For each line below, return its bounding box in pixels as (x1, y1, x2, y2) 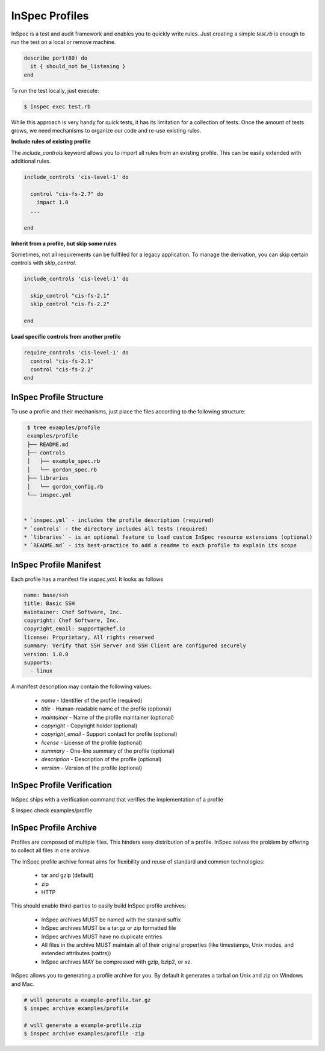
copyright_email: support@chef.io (23, 626, 126, 632)
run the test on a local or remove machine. (11, 38, 116, 45)
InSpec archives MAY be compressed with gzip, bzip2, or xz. (41, 958, 193, 965)
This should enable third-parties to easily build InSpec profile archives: (11, 902, 187, 909)
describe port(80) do (23, 54, 88, 61)
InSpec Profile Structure (11, 392, 104, 402)
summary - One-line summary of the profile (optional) (41, 747, 175, 755)
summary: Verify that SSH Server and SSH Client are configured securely (23, 642, 246, 649)
